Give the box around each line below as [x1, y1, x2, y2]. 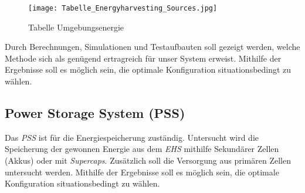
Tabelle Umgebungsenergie [28, 21, 124, 33]
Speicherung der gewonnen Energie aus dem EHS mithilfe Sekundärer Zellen [5, 143, 279, 155]
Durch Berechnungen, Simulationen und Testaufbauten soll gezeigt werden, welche [5, 40, 300, 53]
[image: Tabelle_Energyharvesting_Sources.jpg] [28, 4, 218, 12]
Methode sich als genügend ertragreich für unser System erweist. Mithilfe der [5, 52, 282, 64]
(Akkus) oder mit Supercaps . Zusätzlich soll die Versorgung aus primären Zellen [5, 154, 291, 167]
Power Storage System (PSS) [5, 104, 185, 122]
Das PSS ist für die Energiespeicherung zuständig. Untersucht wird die [5, 131, 259, 143]
